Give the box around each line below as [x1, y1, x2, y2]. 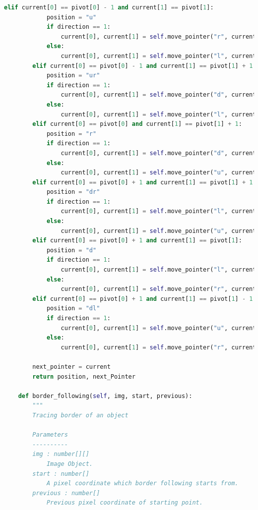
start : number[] [32, 470, 89, 477]
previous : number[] [32, 489, 100, 497]
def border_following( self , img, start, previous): [18, 392, 193, 399]
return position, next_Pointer [32, 373, 135, 380]
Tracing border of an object [32, 411, 129, 419]
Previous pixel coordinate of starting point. [46, 499, 203, 507]
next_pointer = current [32, 363, 111, 370]
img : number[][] [32, 451, 89, 458]
